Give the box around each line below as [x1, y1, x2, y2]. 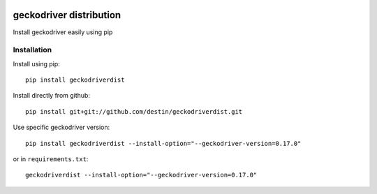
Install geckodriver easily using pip [13, 28, 113, 36]
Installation [13, 45, 52, 55]
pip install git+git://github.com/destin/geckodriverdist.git [25, 107, 243, 115]
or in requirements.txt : [13, 155, 89, 163]
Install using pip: [13, 59, 61, 68]
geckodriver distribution [13, 9, 121, 21]
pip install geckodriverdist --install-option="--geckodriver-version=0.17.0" [25, 140, 302, 147]
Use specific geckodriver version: [13, 123, 110, 132]
